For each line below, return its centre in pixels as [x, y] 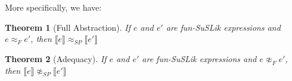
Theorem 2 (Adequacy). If [56, 58]
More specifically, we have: [53, 7]
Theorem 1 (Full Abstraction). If [68, 27]
